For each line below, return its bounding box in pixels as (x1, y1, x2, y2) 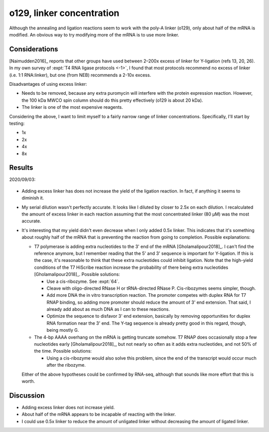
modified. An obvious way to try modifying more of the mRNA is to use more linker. (9, 31, 179, 37)
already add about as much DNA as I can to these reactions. (46, 306, 170, 312)
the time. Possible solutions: (34, 348, 92, 354)
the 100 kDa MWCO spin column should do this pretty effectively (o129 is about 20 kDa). (21, 97, 203, 103)
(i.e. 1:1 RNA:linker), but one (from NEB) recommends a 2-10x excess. (9, 72, 151, 78)
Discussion (9, 391, 45, 400)
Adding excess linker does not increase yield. (21, 404, 115, 410)
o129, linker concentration (9, 7, 120, 18)
